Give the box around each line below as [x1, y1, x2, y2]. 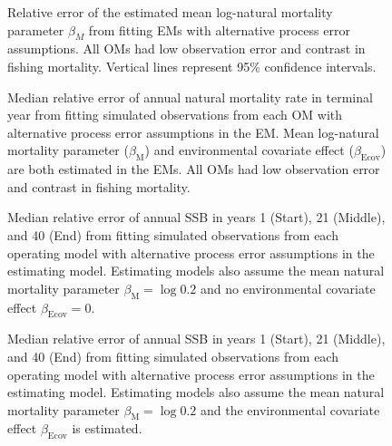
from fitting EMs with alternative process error [88, 20, 350, 39]
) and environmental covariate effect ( [144, 141, 354, 160]
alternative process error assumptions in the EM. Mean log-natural [7, 122, 379, 141]
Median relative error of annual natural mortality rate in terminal [7, 87, 373, 106]
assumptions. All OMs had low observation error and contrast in [7, 39, 366, 58]
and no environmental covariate [201, 278, 376, 297]
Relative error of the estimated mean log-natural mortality [7, 3, 333, 21]
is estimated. [72, 419, 142, 438]
